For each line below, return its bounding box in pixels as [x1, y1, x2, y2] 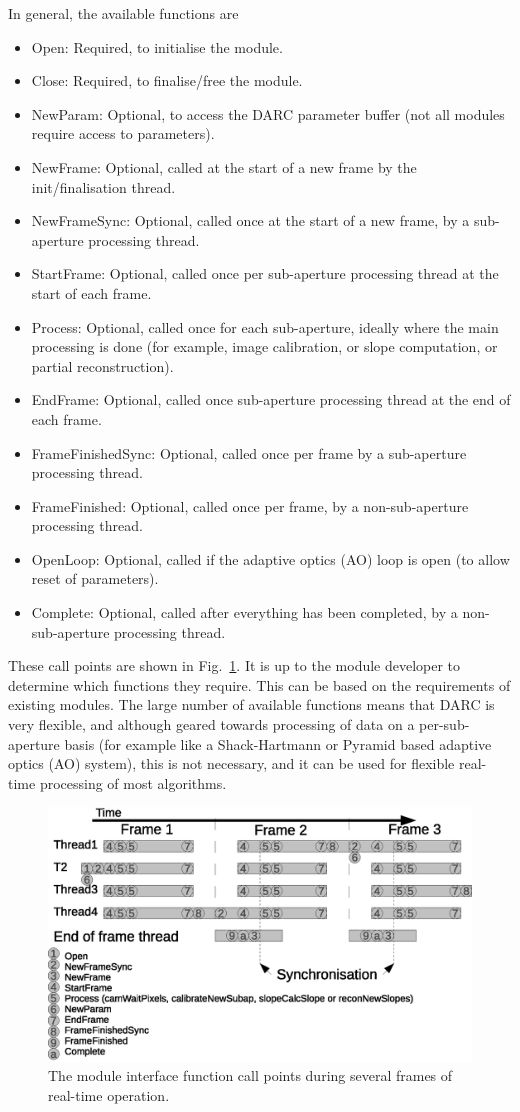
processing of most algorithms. [39, 772, 227, 793]
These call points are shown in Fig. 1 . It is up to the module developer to [8, 655, 461, 676]
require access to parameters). [31, 123, 215, 144]
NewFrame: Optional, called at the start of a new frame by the [31, 156, 417, 177]
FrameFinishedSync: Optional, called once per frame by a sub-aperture [31, 442, 467, 463]
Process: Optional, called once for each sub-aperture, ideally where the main [31, 316, 499, 337]
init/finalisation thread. [31, 176, 176, 197]
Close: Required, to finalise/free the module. [31, 70, 303, 91]
